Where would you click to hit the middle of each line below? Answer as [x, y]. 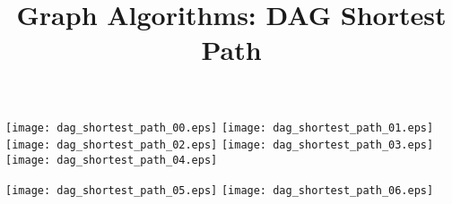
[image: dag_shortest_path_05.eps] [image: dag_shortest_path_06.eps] [220, 190]
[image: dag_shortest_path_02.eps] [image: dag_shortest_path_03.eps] [220, 145]
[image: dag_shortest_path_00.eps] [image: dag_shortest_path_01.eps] [220, 127]
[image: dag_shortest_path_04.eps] [112, 160]
